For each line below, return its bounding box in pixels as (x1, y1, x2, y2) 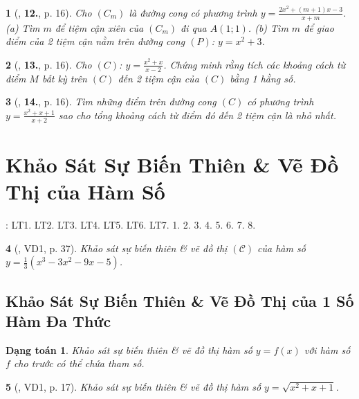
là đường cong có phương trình (129, 5, 257, 19)
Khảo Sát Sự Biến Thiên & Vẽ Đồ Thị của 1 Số (6, 290, 354, 311)
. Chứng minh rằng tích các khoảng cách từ (163, 57, 346, 71)
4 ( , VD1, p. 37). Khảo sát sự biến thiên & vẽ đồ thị (6, 240, 228, 255)
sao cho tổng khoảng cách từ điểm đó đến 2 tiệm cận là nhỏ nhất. (58, 107, 336, 122)
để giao (304, 20, 334, 35)
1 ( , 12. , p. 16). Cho (6, 5, 92, 19)
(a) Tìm (6, 20, 40, 35)
